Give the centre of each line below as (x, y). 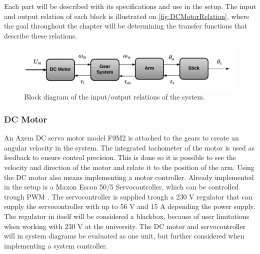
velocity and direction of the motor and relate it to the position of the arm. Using (129, 167)
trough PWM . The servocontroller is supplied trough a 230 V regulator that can (128, 196)
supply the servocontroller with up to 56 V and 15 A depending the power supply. (130, 206)
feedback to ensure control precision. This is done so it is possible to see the (120, 157)
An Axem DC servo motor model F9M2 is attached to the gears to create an (121, 138)
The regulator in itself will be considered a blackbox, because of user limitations (127, 216)
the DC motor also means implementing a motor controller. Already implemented (129, 177)
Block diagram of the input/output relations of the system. (114, 97)
